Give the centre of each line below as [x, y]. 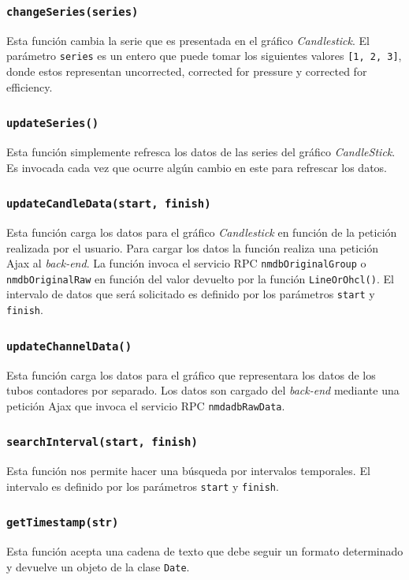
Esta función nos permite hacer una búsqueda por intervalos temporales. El [188, 471]
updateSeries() [53, 123]
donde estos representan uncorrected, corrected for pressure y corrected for [187, 71]
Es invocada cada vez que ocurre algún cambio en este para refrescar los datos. [197, 167]
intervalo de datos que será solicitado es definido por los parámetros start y [191, 294]
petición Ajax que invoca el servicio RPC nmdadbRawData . [146, 405]
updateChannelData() [69, 346]
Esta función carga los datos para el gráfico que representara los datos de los [191, 374]
